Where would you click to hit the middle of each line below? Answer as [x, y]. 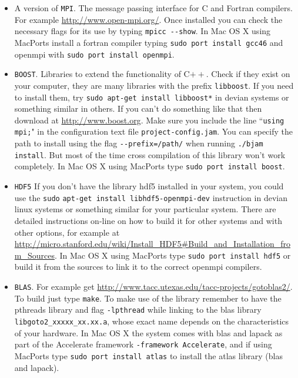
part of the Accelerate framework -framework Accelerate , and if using [143, 344]
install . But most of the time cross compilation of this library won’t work [150, 154]
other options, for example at [67, 232]
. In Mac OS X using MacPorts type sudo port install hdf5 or [173, 255]
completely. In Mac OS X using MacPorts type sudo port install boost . [150, 166]
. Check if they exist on [248, 74]
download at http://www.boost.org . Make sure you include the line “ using [149, 120]
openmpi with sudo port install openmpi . [94, 54]
